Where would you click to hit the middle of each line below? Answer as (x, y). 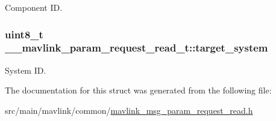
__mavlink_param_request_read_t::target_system (136, 48)
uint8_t (24, 34)
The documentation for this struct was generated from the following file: (138, 90)
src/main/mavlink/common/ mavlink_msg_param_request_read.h (129, 110)
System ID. (26, 70)
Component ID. (34, 7)
